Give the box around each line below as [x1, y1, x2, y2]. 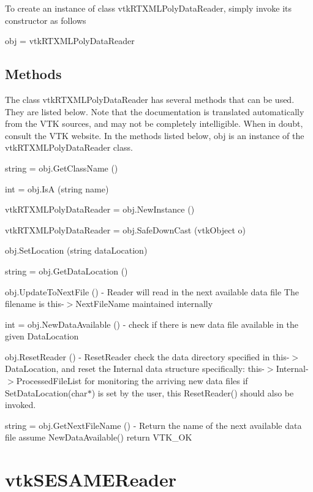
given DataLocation [5, 330, 79, 343]
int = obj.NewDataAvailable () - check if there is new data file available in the [5, 317, 299, 330]
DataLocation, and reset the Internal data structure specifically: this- [5, 362, 265, 375]
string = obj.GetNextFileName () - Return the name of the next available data [5, 418, 302, 431]
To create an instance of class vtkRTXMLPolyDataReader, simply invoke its [5, 2, 292, 14]
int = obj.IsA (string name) [5, 182, 109, 195]
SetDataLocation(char [5, 386, 88, 399]
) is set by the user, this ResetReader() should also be [91, 386, 294, 399]
